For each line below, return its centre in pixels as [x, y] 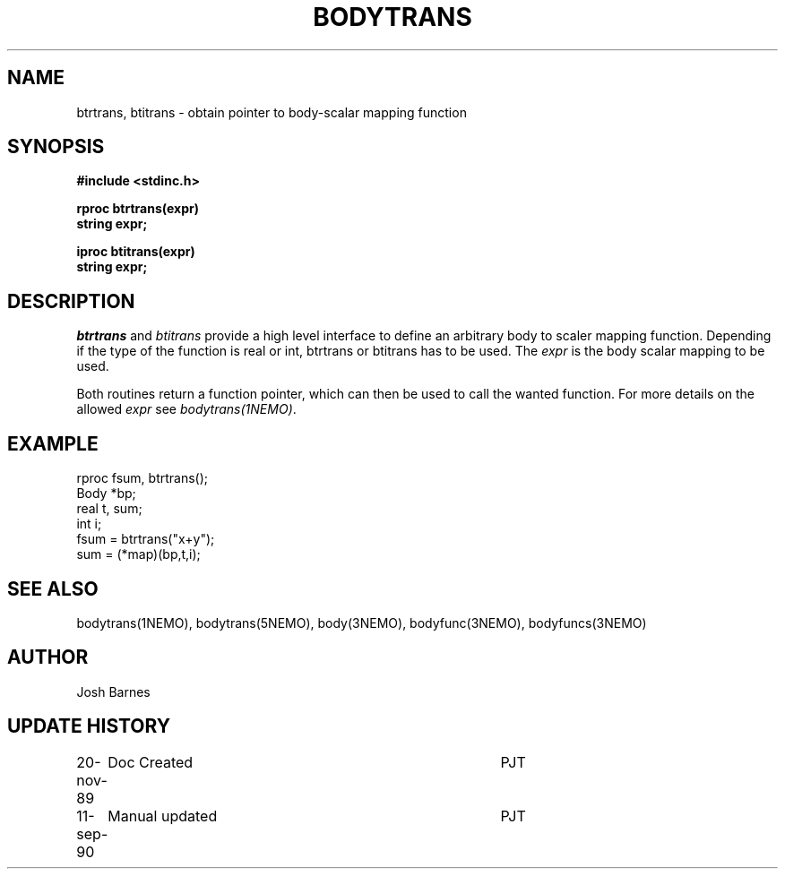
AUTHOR [48, 657]
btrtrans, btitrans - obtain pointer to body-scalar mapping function [272, 112]
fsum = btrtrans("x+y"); [146, 539]
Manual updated [163, 816]
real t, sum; [109, 509]
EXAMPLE [53, 443]
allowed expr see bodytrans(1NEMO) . [186, 409]
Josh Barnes [113, 691]
